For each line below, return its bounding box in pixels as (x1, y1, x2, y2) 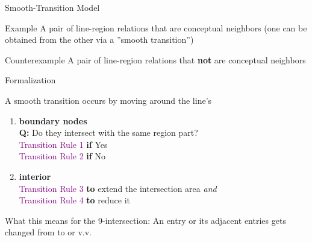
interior (19, 170, 51, 182)
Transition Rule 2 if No (19, 150, 105, 162)
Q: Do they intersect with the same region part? (19, 126, 198, 139)
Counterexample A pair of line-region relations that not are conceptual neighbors (5, 53, 306, 66)
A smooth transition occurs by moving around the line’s (5, 94, 212, 106)
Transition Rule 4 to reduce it (19, 194, 131, 206)
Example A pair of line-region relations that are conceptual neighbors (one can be (5, 21, 307, 34)
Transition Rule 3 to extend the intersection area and (19, 182, 217, 194)
